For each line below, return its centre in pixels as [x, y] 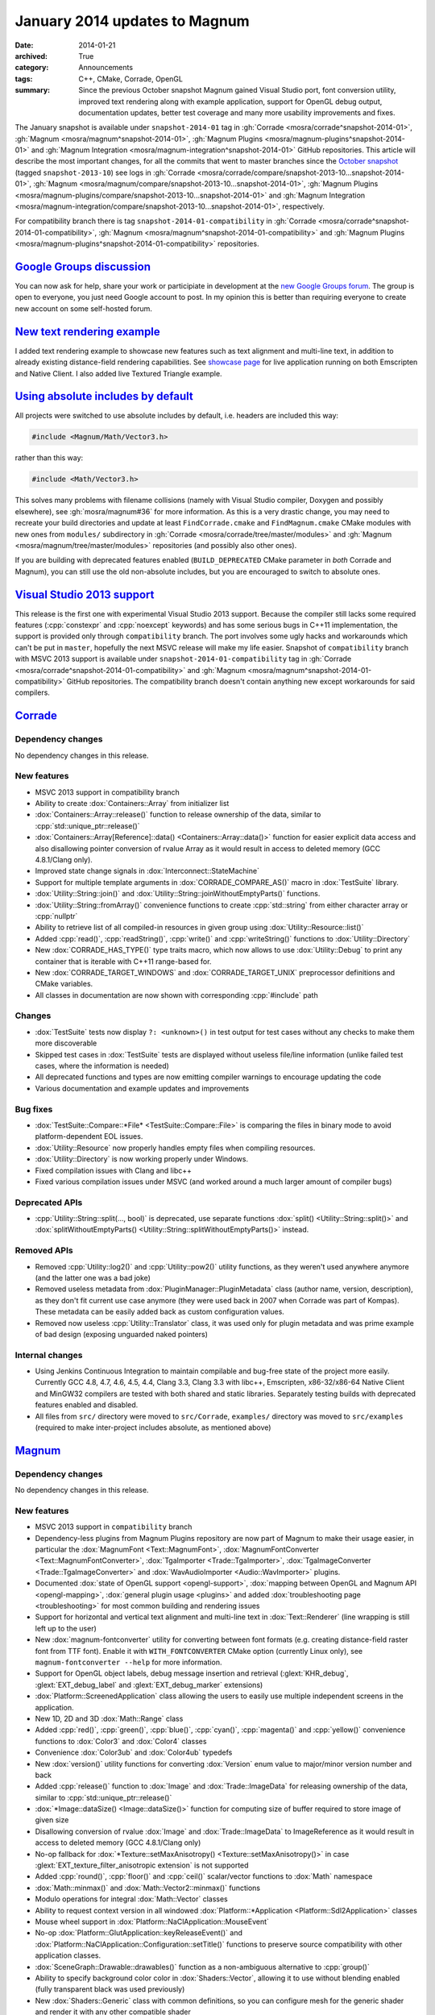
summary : [33, 90]
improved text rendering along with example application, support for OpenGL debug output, [230, 102]
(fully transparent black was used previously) [110, 1989]
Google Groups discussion [83, 267]
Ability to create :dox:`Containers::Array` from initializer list [132, 804]
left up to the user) [66, 1628]
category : [32, 68]
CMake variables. [64, 984]
